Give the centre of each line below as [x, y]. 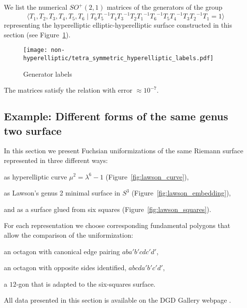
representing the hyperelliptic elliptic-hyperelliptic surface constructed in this [118, 25]
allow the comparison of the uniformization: [69, 235]
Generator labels [48, 73]
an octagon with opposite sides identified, [65, 267]
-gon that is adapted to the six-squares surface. [86, 284]
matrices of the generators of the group [164, 7]
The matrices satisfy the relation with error [68, 90]
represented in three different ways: [56, 160]
